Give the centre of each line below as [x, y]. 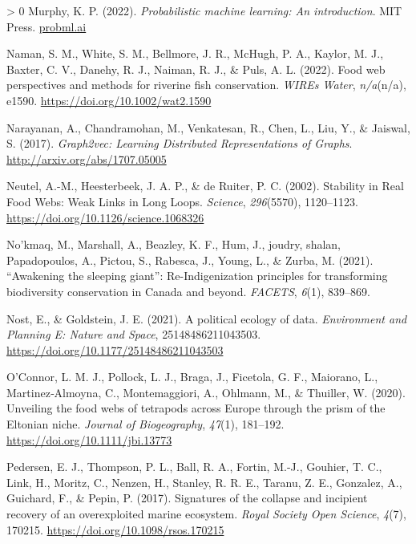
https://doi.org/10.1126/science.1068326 [105, 217]
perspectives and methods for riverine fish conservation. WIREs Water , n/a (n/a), [206, 85]
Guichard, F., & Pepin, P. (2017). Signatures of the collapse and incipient [187, 498]
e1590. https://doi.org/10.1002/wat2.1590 [109, 100]
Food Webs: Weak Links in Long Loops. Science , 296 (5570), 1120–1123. [183, 201]
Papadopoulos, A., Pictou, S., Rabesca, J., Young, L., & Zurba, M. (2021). [190, 260]
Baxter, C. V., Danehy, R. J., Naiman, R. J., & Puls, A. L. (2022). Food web [196, 69]
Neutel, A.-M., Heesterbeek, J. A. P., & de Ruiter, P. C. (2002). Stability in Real [205, 186]
